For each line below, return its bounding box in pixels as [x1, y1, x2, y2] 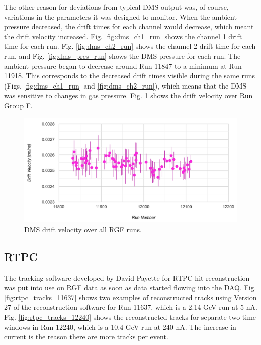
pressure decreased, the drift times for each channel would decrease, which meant [4, 21, 254, 32]
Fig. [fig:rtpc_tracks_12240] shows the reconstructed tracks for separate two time [4, 311, 256, 322]
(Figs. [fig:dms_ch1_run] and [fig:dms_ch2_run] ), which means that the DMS [4, 80, 247, 91]
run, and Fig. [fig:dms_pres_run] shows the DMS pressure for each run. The [4, 50, 241, 61]
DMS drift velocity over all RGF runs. [24, 224, 142, 234]
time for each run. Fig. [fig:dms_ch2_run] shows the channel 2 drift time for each [4, 41, 256, 51]
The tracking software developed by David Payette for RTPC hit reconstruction [4, 272, 250, 283]
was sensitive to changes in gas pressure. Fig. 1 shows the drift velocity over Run [4, 90, 253, 101]
